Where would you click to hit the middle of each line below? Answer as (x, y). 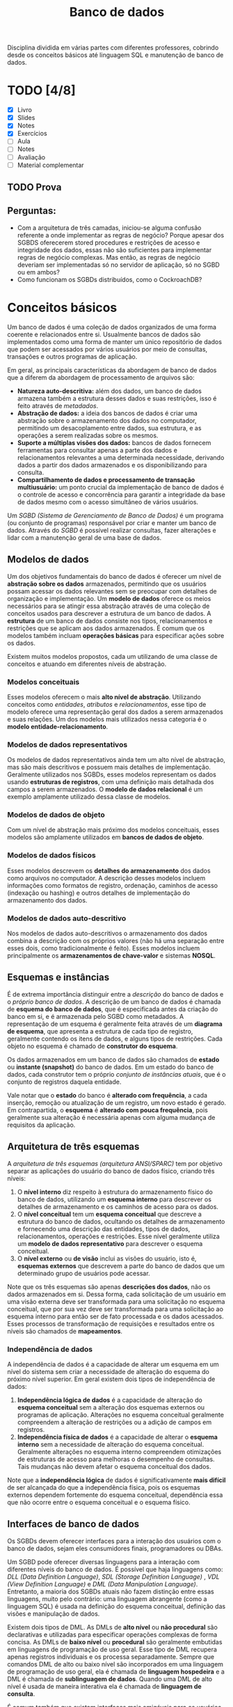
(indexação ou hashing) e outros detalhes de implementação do (99, 893)
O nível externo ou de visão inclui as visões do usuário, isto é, (107, 1258)
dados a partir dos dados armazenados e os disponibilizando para (112, 465)
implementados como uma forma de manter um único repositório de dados (115, 341)
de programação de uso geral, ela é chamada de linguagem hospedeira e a (116, 1671)
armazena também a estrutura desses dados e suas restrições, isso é (117, 398)
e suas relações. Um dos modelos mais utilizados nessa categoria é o (107, 719)
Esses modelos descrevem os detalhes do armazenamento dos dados (109, 871)
